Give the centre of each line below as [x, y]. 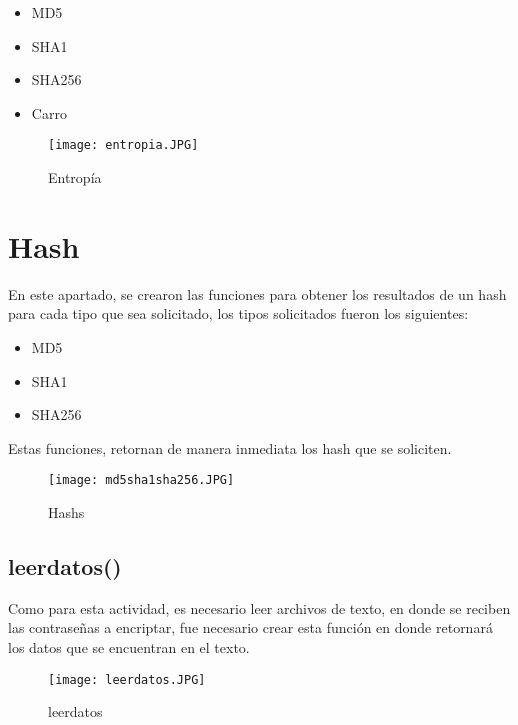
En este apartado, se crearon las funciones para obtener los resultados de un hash [257, 293]
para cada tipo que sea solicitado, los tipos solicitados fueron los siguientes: [238, 313]
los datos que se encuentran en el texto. [129, 646]
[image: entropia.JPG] [123, 145]
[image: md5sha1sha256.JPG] [141, 480]
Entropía [75, 177]
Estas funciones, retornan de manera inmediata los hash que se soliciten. [230, 447]
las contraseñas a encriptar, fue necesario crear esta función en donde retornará [250, 627]
